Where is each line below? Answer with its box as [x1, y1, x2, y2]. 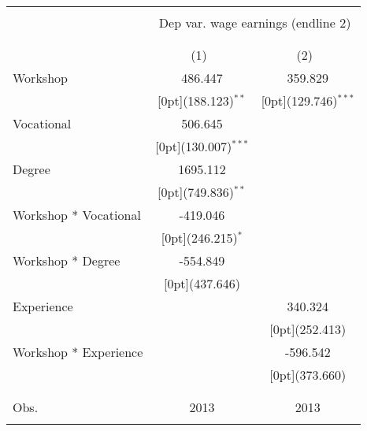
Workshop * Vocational [13, 206, 141, 224]
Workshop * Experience [13, 343, 143, 361]
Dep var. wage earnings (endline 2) [158, 13, 351, 32]
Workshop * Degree [13, 251, 120, 269]
